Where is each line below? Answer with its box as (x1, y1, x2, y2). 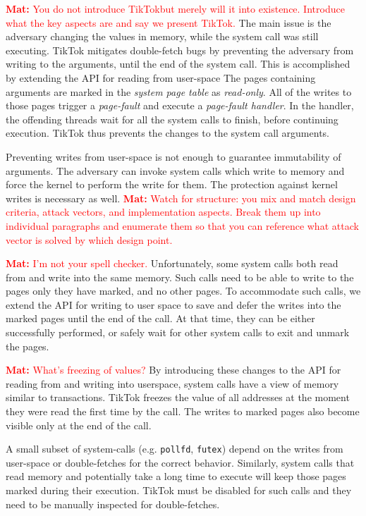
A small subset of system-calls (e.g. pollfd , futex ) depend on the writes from (6, 441, 343, 456)
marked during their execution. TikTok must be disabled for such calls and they (6, 483, 352, 498)
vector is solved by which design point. (6, 232, 173, 247)
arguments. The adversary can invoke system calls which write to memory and (6, 163, 345, 178)
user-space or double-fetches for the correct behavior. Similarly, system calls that (6, 455, 355, 469)
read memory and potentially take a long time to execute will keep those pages (6, 469, 346, 484)
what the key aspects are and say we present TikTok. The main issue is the (6, 15, 331, 30)
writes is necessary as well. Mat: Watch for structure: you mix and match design (6, 190, 356, 205)
